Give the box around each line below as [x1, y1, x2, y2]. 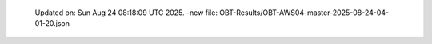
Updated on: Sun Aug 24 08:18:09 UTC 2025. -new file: [34, 8, 218, 17]
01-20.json [34, 19, 70, 28]
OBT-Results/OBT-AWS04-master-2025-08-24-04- [218, 8, 390, 17]
